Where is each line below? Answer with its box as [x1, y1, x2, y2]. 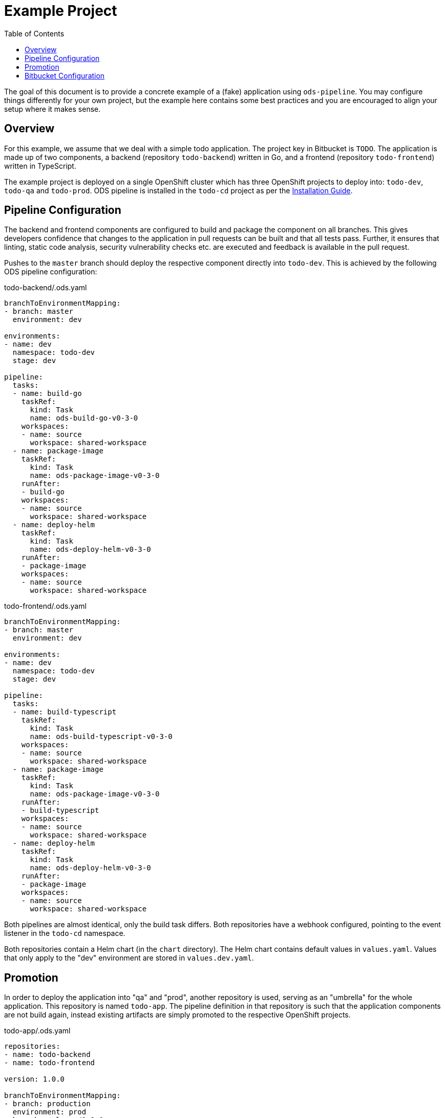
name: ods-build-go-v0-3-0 [30, 414, 138, 423]
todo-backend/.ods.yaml [4, 283, 87, 292]
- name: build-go [12, 389, 82, 398]
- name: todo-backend [4, 1050, 91, 1059]
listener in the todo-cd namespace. [4, 929, 125, 938]
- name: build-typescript [12, 708, 117, 716]
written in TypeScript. [4, 161, 76, 170]
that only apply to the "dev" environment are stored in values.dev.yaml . [4, 953, 254, 963]
